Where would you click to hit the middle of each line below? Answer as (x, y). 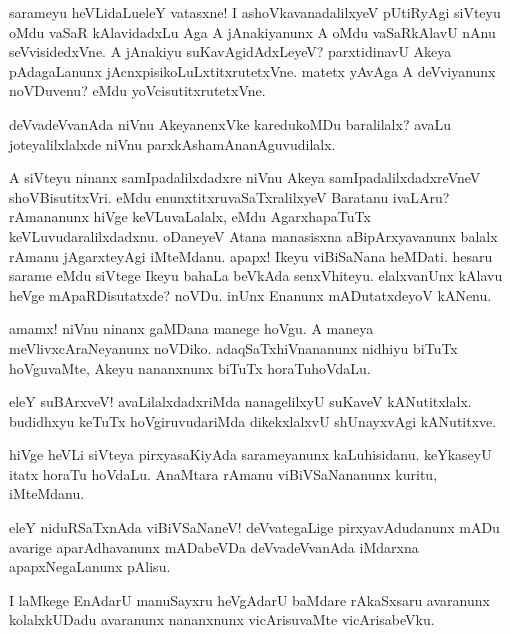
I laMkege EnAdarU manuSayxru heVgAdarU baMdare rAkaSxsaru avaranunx (249, 599)
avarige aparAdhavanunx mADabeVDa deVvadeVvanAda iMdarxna (214, 546)
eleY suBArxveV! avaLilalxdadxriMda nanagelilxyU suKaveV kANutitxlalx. (240, 401)
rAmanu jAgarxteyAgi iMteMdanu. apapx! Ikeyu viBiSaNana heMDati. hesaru (251, 255)
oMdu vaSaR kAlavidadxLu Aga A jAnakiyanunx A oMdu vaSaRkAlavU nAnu (252, 31)
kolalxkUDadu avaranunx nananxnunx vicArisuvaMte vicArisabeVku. (222, 619)
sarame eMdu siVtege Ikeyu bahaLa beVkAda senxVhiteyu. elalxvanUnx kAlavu (256, 275)
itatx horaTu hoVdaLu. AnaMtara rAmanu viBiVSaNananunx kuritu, (223, 473)
